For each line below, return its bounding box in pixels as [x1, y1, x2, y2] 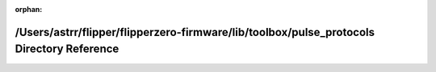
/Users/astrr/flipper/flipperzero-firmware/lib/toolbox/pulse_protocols [15, 25, 375, 39]
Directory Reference [15, 42, 119, 56]
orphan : [15, 5, 43, 14]
